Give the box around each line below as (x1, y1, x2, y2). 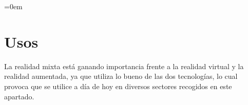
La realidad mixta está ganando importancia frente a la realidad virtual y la (4, 60, 244, 71)
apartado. (4, 91, 34, 101)
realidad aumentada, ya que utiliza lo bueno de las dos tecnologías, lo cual (4, 71, 238, 81)
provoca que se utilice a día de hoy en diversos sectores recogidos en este (4, 80, 232, 91)
